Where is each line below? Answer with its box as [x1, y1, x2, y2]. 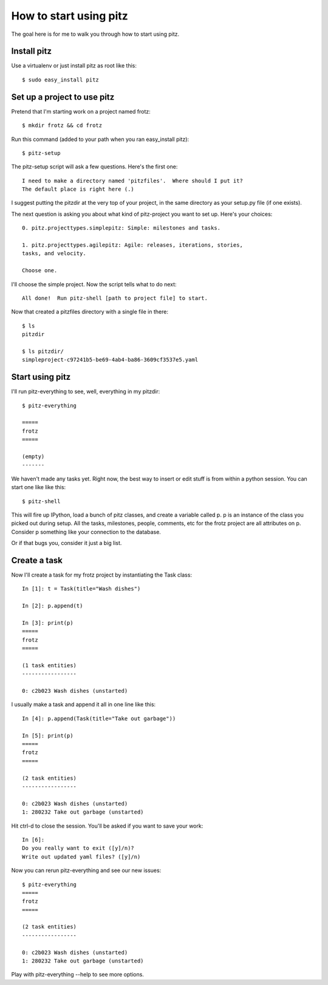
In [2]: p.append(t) [22, 602, 83, 609]
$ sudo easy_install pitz [22, 76, 100, 83]
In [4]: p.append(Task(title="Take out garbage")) [22, 715, 176, 722]
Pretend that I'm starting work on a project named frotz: [11, 108, 151, 115]
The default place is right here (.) [22, 186, 135, 193]
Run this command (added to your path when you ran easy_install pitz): [11, 136, 190, 143]
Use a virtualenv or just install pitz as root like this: [11, 62, 137, 69]
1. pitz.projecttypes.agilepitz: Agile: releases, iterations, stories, [22, 242, 243, 249]
